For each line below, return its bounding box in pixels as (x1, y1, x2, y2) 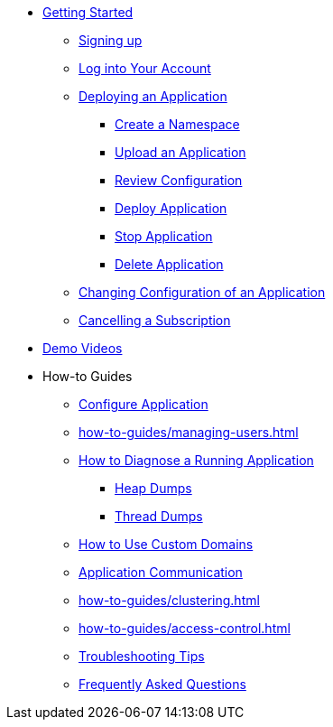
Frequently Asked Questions (79, 676, 246, 692)
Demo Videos (42, 340, 123, 356)
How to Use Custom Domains (79, 536, 254, 552)
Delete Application (115, 256, 224, 272)
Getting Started (42, 5, 134, 20)
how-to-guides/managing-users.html (79, 424, 299, 440)
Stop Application (115, 228, 213, 244)
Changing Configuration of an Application (79, 284, 326, 300)
